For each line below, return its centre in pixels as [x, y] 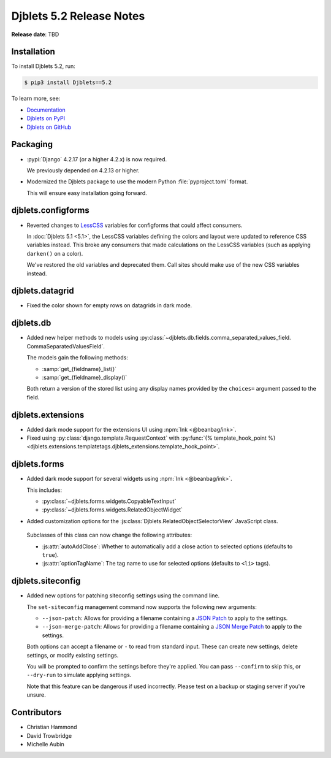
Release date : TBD [35, 34]
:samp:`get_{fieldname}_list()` [79, 369]
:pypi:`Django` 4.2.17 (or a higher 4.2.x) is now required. [97, 159]
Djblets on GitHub [49, 127]
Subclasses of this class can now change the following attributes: [109, 535]
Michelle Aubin [45, 744]
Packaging [32, 144]
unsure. [36, 695]
